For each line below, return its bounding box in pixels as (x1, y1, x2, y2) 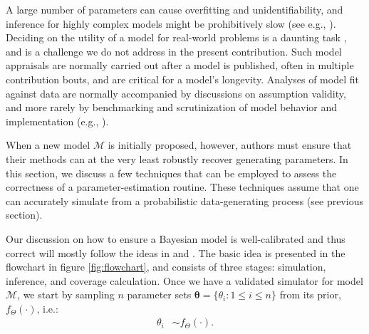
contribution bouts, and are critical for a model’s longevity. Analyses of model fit (6, 71, 359, 86)
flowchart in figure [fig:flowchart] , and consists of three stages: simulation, (6, 259, 326, 274)
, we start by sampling (17, 287, 115, 302)
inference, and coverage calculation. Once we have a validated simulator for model (6, 273, 363, 288)
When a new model (6, 137, 90, 152)
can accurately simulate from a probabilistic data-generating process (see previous (6, 193, 363, 208)
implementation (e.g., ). (6, 113, 109, 128)
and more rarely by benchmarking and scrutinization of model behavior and (6, 100, 338, 115)
